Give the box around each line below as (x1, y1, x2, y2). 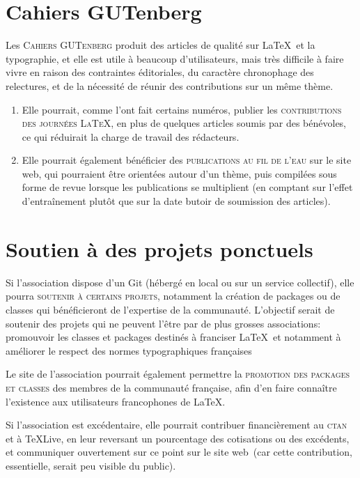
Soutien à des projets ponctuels (6, 234, 313, 263)
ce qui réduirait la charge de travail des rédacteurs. (22, 129, 240, 144)
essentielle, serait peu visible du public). (6, 458, 176, 472)
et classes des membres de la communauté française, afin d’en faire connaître (6, 380, 337, 394)
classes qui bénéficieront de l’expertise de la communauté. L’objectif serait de (6, 302, 335, 316)
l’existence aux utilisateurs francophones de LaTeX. (6, 394, 226, 408)
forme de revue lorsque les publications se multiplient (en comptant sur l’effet (22, 180, 353, 194)
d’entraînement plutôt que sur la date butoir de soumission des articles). (22, 194, 331, 208)
